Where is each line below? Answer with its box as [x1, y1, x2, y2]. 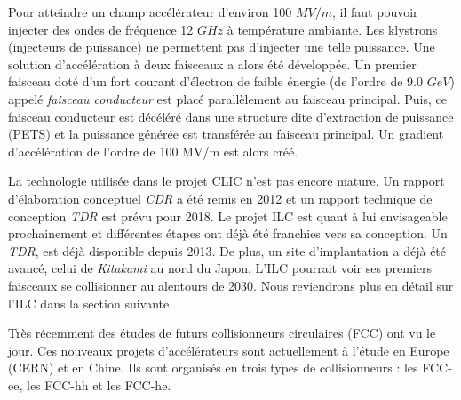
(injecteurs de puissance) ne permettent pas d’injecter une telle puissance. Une [8, 37, 435, 56]
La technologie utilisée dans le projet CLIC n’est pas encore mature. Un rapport [8, 172, 445, 190]
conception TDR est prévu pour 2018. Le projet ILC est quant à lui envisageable [8, 206, 448, 225]
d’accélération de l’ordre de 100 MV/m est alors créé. [8, 141, 298, 160]
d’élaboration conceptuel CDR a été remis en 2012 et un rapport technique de [8, 188, 433, 207]
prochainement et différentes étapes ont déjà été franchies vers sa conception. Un [8, 224, 448, 243]
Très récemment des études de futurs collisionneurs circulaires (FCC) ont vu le [8, 324, 436, 342]
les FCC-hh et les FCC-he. [26, 375, 171, 394]
